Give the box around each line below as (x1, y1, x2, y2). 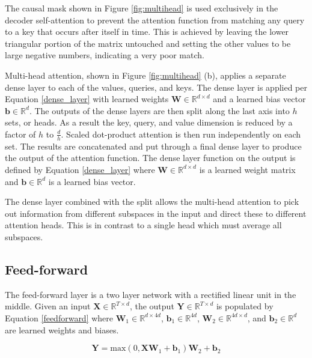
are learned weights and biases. (5, 323, 119, 336)
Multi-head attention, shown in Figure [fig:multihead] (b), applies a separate (5, 68, 286, 81)
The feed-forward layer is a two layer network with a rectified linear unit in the (5, 288, 296, 300)
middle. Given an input (5, 300, 91, 312)
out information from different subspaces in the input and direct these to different (5, 207, 307, 219)
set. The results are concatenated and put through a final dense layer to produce (5, 139, 302, 152)
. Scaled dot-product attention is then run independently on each (61, 127, 301, 140)
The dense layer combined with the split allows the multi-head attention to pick (5, 195, 299, 208)
